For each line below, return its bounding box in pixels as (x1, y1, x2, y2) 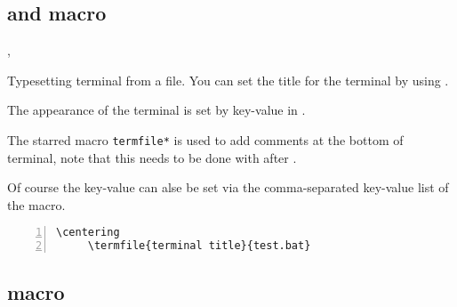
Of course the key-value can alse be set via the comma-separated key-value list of (7, 178, 449, 197)
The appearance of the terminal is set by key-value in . (7, 101, 306, 119)
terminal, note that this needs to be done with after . (7, 148, 297, 166)
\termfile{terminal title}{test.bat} (87, 239, 311, 253)
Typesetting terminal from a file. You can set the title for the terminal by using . (7, 70, 449, 89)
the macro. (7, 195, 66, 214)
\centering (56, 226, 120, 239)
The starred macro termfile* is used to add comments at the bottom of (7, 130, 404, 149)
